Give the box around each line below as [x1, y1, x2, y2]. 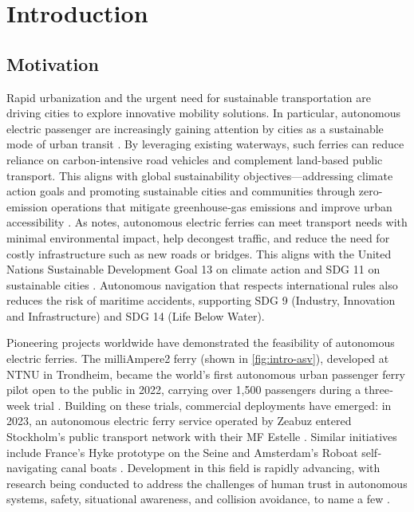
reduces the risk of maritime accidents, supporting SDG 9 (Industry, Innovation [6, 292, 396, 309]
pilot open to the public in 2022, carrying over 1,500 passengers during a [6, 381, 361, 398]
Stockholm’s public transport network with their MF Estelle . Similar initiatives [6, 428, 397, 445]
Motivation [6, 51, 99, 76]
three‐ [364, 381, 393, 398]
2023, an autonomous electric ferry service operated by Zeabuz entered [6, 412, 352, 429]
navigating [6, 459, 57, 476]
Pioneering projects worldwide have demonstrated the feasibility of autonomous [6, 334, 395, 351]
